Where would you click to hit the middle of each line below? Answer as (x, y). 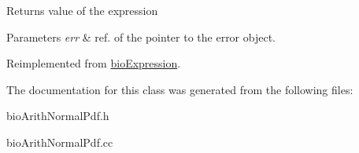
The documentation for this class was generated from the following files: (180, 89)
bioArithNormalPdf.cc (60, 142)
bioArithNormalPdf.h (58, 116)
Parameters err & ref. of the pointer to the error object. (141, 36)
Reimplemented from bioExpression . (94, 63)
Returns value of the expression (82, 10)
